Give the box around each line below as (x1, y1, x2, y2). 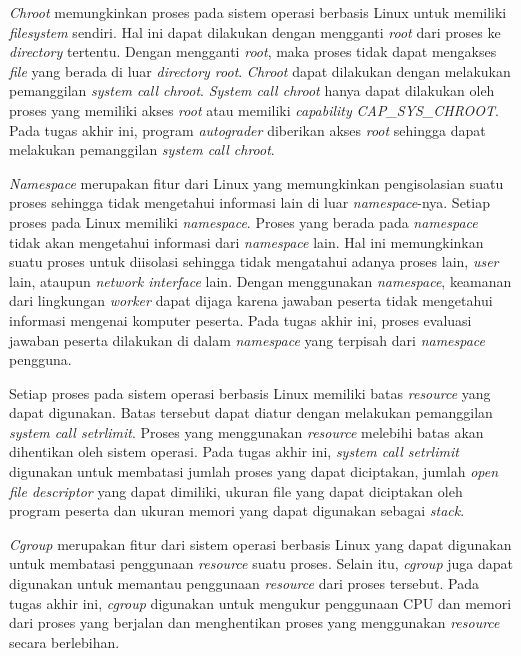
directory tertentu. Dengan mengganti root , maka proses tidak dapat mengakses (9, 41, 497, 62)
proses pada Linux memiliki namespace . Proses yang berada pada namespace (9, 211, 478, 232)
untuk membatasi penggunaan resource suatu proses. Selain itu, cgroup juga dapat (9, 553, 513, 574)
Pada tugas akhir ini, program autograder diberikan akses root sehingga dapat (9, 119, 486, 140)
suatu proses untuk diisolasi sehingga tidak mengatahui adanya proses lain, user (9, 251, 499, 272)
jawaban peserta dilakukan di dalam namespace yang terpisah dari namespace (9, 329, 486, 350)
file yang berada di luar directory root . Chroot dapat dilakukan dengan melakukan (9, 60, 511, 81)
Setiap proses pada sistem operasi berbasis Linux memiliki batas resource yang (9, 382, 491, 403)
